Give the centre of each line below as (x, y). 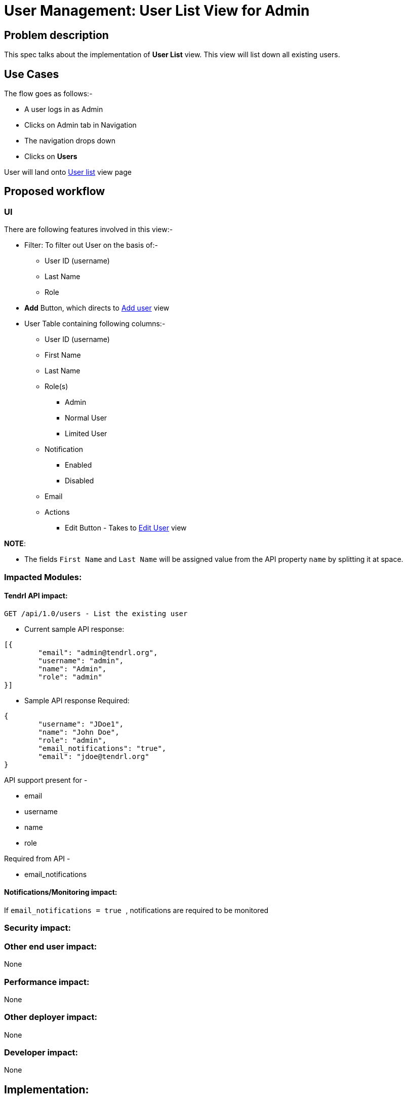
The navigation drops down (70, 141)
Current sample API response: (74, 629)
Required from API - (37, 858)
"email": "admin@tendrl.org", (98, 652)
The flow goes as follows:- (48, 94)
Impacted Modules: (43, 577)
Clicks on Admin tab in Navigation (80, 125)
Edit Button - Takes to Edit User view (126, 528)
